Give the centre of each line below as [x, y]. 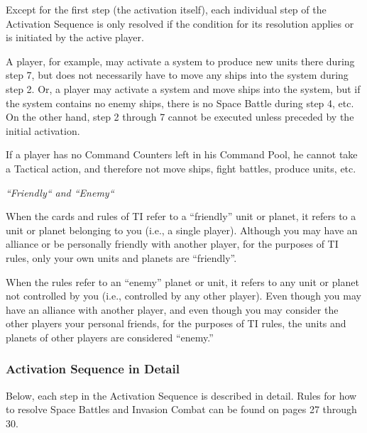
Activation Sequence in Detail [93, 369]
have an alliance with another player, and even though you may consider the [172, 309]
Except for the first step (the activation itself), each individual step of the [166, 9]
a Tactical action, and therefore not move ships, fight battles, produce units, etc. [181, 168]
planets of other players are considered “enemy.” [110, 337]
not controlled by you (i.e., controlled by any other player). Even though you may [183, 296]
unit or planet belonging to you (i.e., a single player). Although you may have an [182, 230]
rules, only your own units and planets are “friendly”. [121, 257]
